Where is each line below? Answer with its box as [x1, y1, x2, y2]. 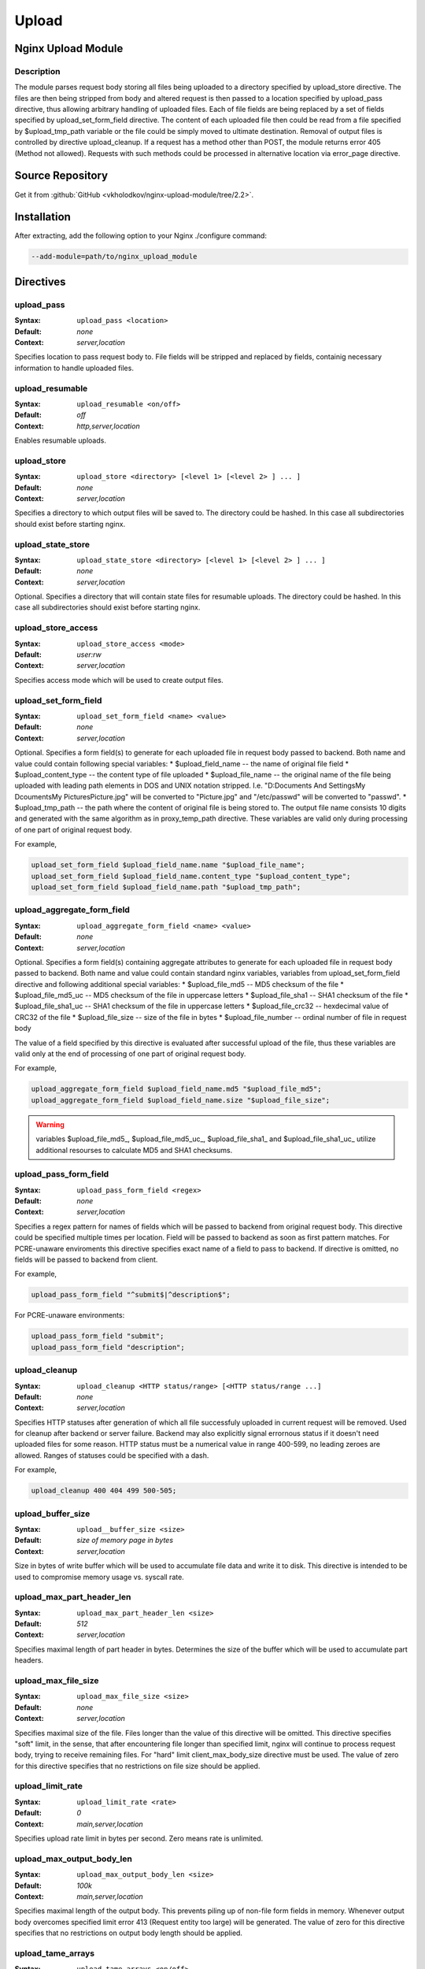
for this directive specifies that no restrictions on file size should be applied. [14, 1761, 261, 1771]
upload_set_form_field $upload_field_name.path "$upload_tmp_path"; [31, 883, 301, 892]
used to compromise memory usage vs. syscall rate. [14, 1572, 184, 1582]
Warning [35, 1119, 65, 1129]
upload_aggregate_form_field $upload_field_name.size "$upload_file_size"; [31, 1096, 331, 1104]
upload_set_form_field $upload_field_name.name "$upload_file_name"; [31, 861, 305, 870]
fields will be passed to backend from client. [14, 1255, 158, 1264]
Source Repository [14, 169, 109, 183]
